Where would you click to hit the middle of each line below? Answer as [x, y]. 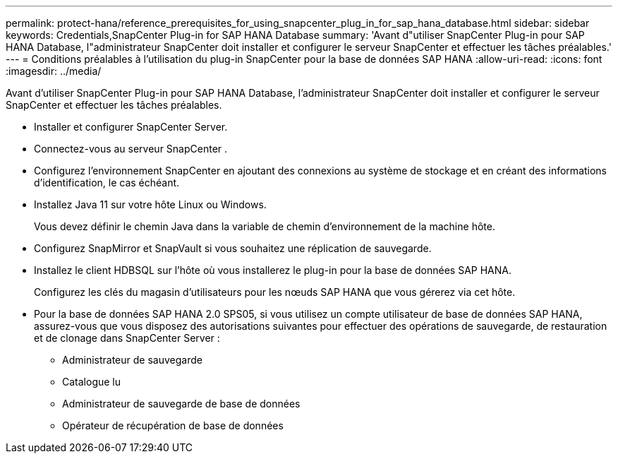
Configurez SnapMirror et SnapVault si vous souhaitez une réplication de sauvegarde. [233, 248]
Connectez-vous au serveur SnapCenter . [131, 149]
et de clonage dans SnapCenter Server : [127, 338]
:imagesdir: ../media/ [54, 71]
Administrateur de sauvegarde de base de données [181, 404]
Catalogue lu [92, 382]
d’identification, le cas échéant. [107, 183]
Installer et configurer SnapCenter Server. [131, 127]
